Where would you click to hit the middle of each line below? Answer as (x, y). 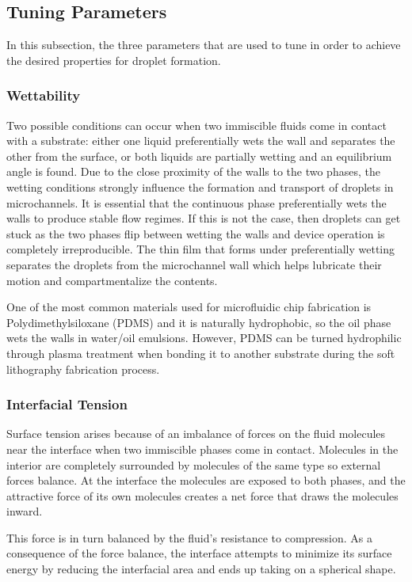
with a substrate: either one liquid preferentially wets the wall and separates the (201, 141)
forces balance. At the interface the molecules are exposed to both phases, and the (206, 480)
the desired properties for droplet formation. (114, 60)
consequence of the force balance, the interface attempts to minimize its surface (199, 553)
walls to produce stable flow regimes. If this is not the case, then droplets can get (204, 218)
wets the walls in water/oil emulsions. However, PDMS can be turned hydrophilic (204, 338)
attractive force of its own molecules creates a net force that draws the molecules (202, 495)
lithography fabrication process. (83, 369)
